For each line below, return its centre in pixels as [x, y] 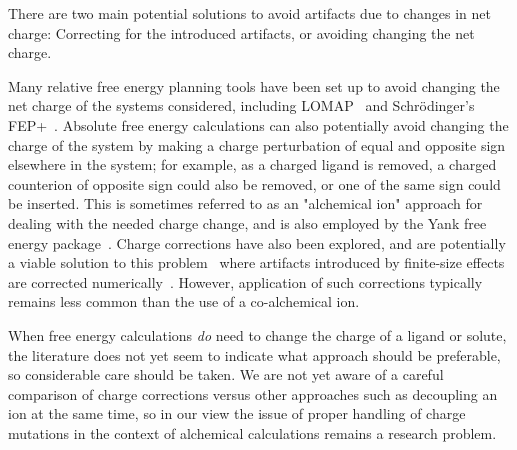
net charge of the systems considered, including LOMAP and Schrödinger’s [241, 105]
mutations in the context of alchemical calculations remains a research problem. [252, 432]
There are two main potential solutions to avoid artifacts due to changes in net [250, 13]
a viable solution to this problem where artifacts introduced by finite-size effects [256, 262]
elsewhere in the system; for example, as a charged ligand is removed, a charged [252, 164]
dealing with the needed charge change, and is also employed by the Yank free [247, 222]
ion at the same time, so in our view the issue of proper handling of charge [237, 413]
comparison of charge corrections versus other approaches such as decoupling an [253, 393]
